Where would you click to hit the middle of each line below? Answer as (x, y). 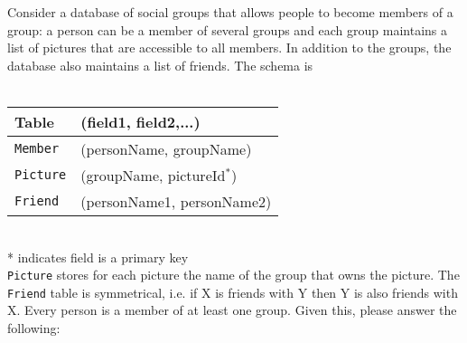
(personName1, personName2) (176, 201)
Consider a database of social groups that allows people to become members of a (230, 12)
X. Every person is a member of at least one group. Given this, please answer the (232, 310)
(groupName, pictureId (153, 175)
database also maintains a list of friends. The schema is (160, 65)
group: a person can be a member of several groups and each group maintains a (228, 29)
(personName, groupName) (166, 148)
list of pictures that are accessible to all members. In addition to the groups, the (229, 48)
